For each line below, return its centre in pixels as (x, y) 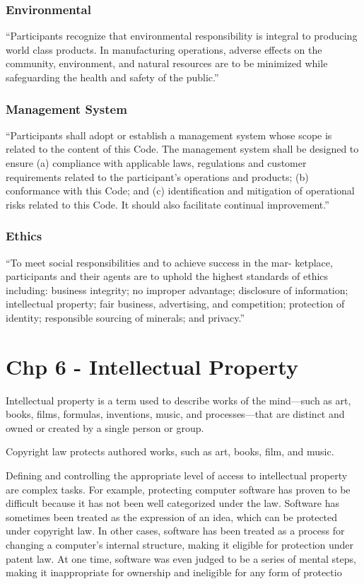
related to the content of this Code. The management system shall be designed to (182, 149)
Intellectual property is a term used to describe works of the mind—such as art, (178, 400)
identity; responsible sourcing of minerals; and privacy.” (125, 317)
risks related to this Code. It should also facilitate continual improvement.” (168, 204)
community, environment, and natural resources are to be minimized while (167, 63)
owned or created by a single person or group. (105, 427)
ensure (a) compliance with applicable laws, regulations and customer (156, 163)
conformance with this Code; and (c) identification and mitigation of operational (180, 191)
